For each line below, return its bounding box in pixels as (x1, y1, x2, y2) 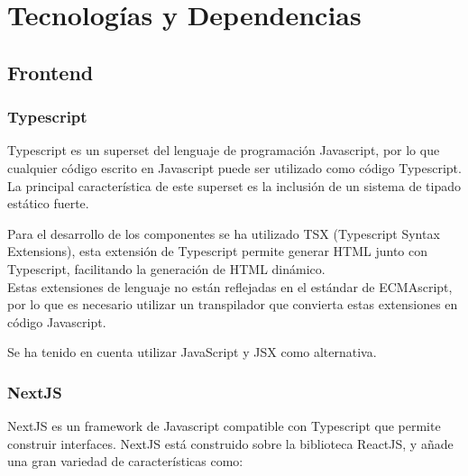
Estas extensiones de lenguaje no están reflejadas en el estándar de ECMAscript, (7, 277, 453, 296)
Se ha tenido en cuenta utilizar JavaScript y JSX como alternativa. (7, 343, 377, 362)
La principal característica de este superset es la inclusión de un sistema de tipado (7, 176, 461, 195)
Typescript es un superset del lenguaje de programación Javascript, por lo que (7, 141, 440, 160)
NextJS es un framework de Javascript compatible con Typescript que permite (7, 416, 441, 435)
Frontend (7, 58, 94, 86)
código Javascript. (7, 312, 106, 331)
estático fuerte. (7, 194, 89, 213)
